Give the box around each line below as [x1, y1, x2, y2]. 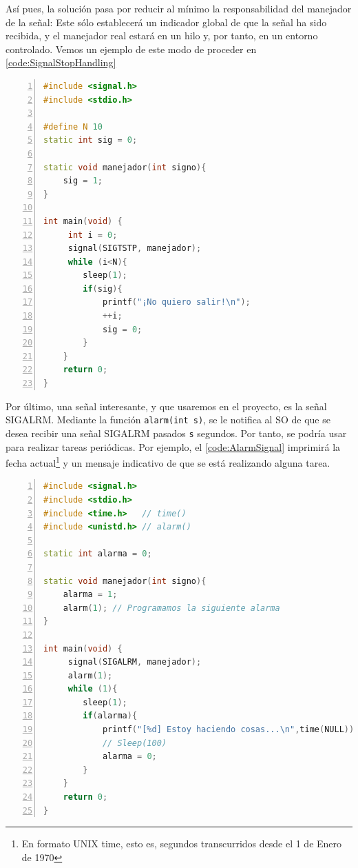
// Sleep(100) [102, 738, 167, 748]
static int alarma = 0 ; [43, 549, 152, 559]
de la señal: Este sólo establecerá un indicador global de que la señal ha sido [6, 14, 327, 29]
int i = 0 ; [67, 230, 118, 240]
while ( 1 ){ [67, 684, 118, 694]
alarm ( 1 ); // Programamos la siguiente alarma [63, 603, 280, 613]
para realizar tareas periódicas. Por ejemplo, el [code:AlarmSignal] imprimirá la [6, 439, 341, 454]
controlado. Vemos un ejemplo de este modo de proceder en [6, 41, 257, 56]
